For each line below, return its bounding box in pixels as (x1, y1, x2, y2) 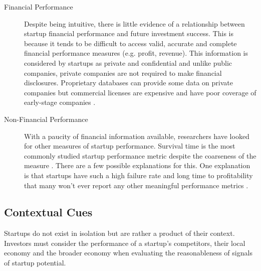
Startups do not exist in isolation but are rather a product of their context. (4, 228, 235, 238)
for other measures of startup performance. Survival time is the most (24, 141, 235, 151)
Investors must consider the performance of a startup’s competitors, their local (4, 237, 245, 248)
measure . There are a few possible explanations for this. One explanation (24, 160, 250, 171)
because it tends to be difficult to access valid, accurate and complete (24, 38, 237, 48)
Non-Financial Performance (4, 113, 88, 124)
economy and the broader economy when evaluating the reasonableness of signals (4, 247, 252, 258)
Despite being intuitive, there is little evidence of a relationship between (24, 18, 245, 29)
